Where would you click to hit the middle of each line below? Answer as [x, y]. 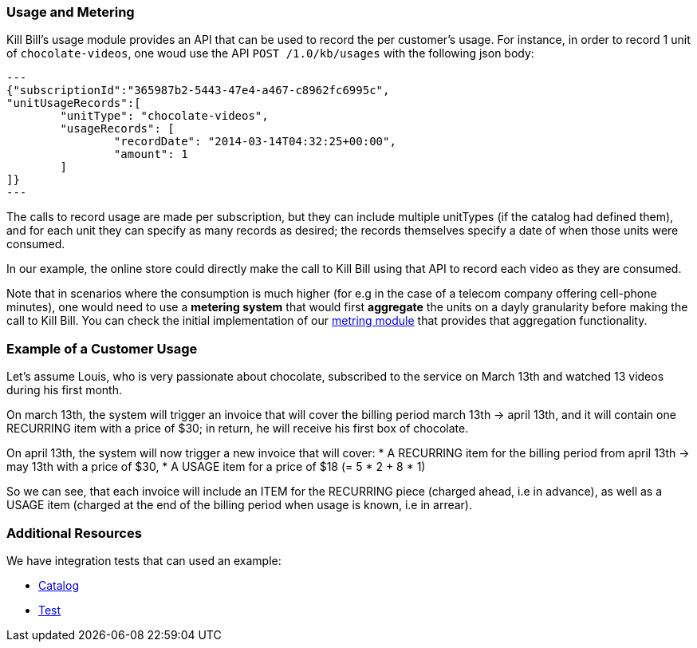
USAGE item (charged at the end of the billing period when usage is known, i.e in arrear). [239, 505]
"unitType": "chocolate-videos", [164, 116]
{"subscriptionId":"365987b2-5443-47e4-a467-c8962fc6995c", [198, 91]
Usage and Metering [71, 12]
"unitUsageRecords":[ [74, 103]
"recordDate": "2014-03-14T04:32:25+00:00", [255, 142]
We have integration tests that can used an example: [144, 560]
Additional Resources [74, 533]
